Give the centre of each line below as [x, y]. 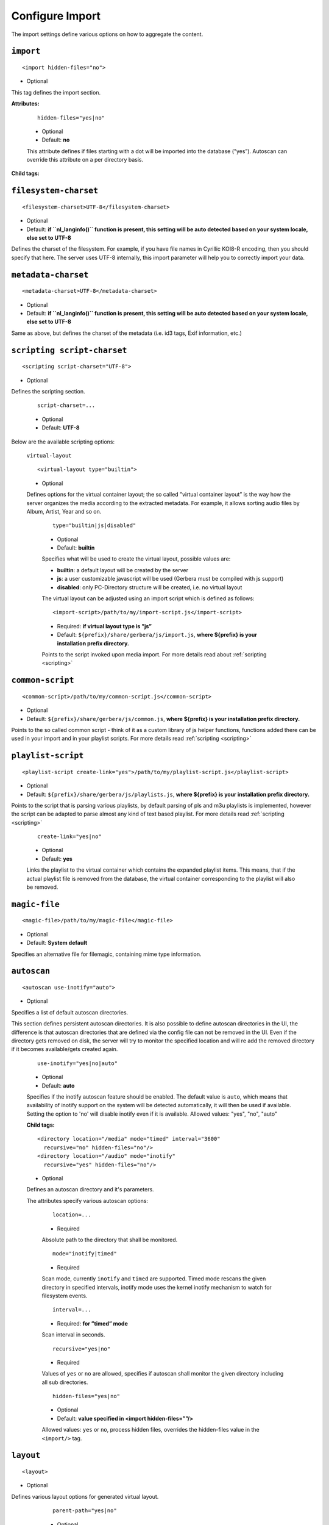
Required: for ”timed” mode [92, 1323]
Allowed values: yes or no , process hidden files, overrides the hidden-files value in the [150, 1430]
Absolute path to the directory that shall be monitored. [110, 1240]
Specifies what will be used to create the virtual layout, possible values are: [136, 559]
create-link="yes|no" [69, 837]
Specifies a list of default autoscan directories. [70, 1012]
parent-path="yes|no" [85, 1511]
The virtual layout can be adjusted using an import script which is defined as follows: [148, 598]
